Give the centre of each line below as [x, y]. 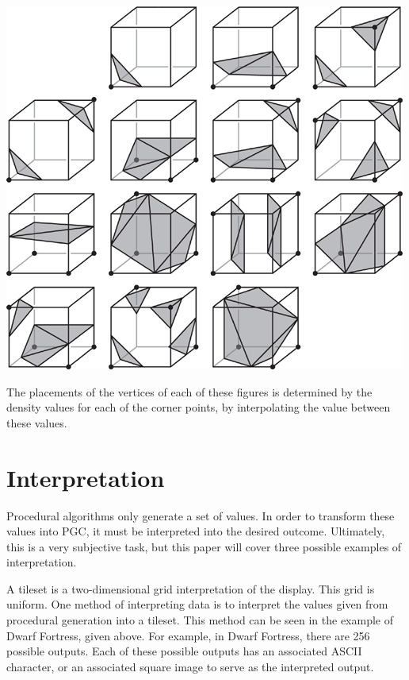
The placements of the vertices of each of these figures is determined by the [189, 391]
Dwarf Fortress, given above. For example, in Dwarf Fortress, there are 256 [188, 635]
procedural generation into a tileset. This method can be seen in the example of [200, 620]
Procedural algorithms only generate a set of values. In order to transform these [201, 515]
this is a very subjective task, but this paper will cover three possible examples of [204, 546]
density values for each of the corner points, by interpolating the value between [199, 407]
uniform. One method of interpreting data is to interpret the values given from [197, 604]
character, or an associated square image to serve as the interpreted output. [190, 666]
